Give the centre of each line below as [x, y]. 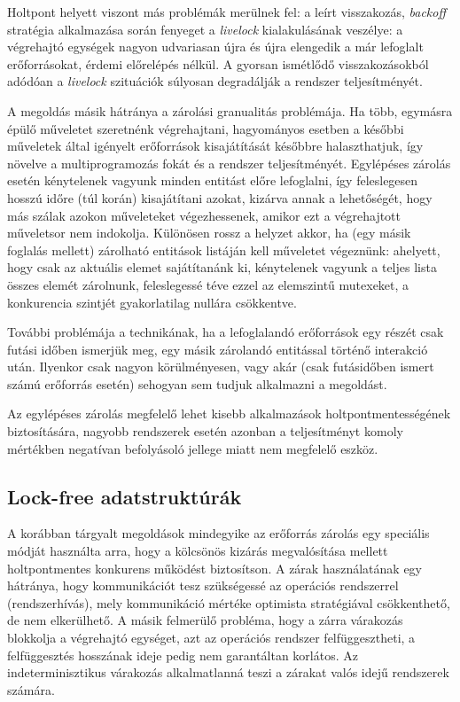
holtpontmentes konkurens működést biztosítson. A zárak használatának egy [214, 568]
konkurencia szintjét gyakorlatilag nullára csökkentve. [152, 302]
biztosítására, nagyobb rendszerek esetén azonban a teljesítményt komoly [205, 431]
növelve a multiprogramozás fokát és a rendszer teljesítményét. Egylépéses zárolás [229, 163]
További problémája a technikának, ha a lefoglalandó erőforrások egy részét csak [226, 332]
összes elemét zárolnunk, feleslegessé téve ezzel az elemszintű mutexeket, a [208, 284]
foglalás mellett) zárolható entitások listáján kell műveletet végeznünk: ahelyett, [224, 250]
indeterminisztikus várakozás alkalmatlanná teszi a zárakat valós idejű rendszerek [228, 672]
